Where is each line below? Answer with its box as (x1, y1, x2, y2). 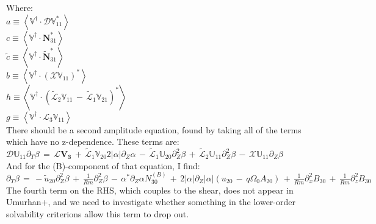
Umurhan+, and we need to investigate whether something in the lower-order (6, 195, 295, 208)
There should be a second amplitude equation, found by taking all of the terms (6, 123, 302, 136)
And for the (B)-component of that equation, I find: (6, 159, 200, 172)
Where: (6, 1, 33, 13)
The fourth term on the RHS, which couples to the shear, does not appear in (6, 183, 294, 196)
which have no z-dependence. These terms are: (6, 135, 179, 148)
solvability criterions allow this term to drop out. (6, 208, 189, 220)
